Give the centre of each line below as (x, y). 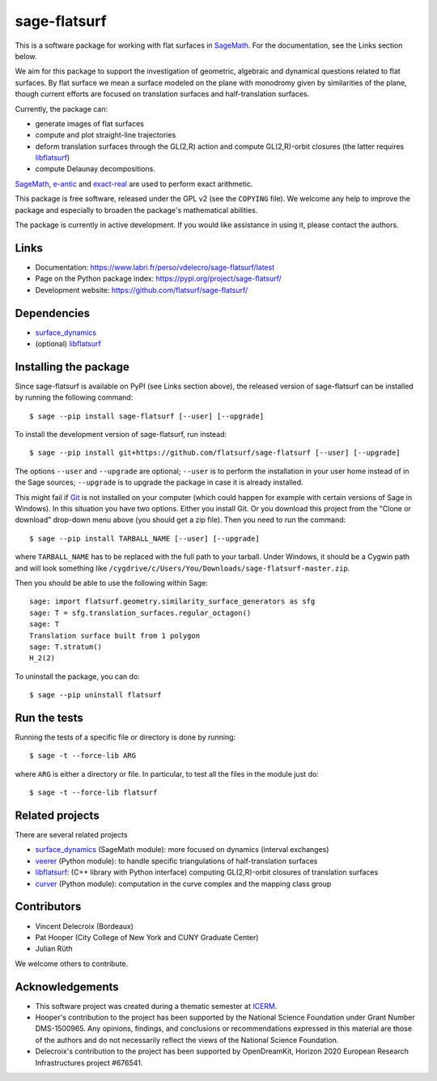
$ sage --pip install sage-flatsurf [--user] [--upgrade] (147, 416)
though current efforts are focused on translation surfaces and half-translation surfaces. (162, 94)
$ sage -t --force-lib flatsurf (93, 793)
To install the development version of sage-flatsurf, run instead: (121, 435)
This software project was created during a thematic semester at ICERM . (156, 1006)
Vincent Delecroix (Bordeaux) (84, 926)
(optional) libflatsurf (68, 343)
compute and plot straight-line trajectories (106, 135)
